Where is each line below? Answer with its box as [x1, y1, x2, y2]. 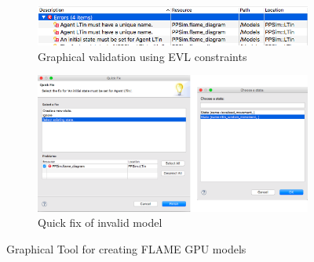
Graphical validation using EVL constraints [38, 48, 247, 64]
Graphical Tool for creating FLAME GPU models [6, 240, 246, 257]
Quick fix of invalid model [38, 214, 162, 231]
